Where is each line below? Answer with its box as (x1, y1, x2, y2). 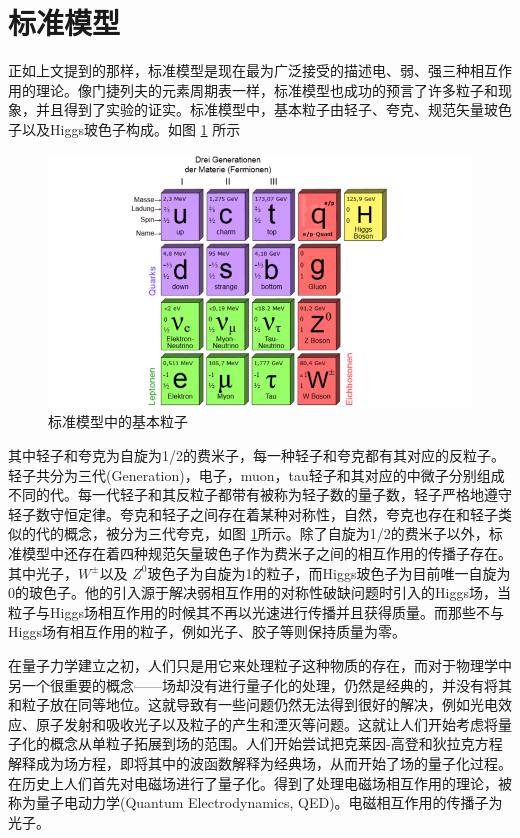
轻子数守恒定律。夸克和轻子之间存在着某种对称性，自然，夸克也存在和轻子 (8, 503, 498, 524)
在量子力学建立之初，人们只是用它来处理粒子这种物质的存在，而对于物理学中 (8, 655, 512, 676)
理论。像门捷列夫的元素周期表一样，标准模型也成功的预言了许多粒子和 (35, 79, 498, 100)
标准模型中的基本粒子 (48, 411, 188, 432)
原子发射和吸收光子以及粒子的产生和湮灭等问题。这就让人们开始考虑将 (35, 713, 498, 734)
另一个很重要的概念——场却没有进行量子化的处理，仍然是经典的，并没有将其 (8, 674, 512, 695)
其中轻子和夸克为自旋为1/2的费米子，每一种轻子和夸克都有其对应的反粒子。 (8, 445, 505, 466)
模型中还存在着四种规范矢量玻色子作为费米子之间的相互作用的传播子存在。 (21, 543, 512, 564)
